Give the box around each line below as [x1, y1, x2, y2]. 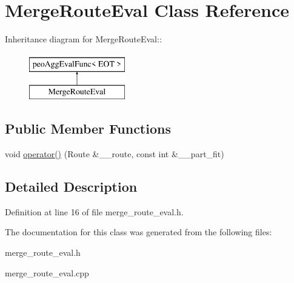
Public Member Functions [5, 119, 171, 138]
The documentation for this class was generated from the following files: [5, 226, 272, 238]
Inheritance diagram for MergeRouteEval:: [5, 33, 162, 45]
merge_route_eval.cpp [5, 266, 89, 279]
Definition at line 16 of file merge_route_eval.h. [5, 205, 184, 218]
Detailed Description [5, 177, 138, 196]
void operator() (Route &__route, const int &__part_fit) [5, 148, 224, 160]
